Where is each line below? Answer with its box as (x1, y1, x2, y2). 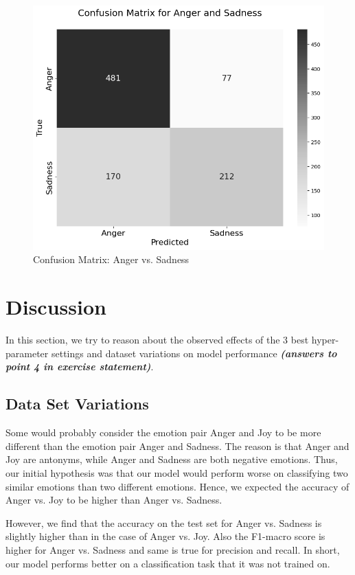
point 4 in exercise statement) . (5, 359, 154, 374)
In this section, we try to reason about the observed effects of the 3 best (5, 332, 309, 347)
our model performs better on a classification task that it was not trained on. (5, 556, 330, 570)
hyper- (311, 332, 339, 347)
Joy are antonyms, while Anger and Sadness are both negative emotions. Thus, (5, 452, 338, 466)
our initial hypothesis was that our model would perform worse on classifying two (5, 465, 348, 480)
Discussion (5, 293, 106, 321)
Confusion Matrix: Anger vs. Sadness (33, 252, 190, 267)
